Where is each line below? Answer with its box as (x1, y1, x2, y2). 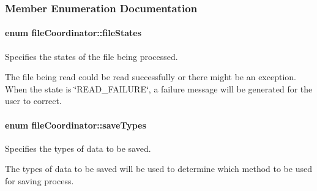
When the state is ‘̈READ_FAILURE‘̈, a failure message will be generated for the (5, 82, 313, 95)
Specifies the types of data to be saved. (5, 141, 151, 154)
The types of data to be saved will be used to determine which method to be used (5, 162, 312, 175)
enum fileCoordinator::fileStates (5, 26, 142, 39)
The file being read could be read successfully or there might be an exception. (5, 70, 296, 83)
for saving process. (5, 174, 74, 187)
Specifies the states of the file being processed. (5, 50, 178, 62)
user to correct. (5, 94, 62, 107)
